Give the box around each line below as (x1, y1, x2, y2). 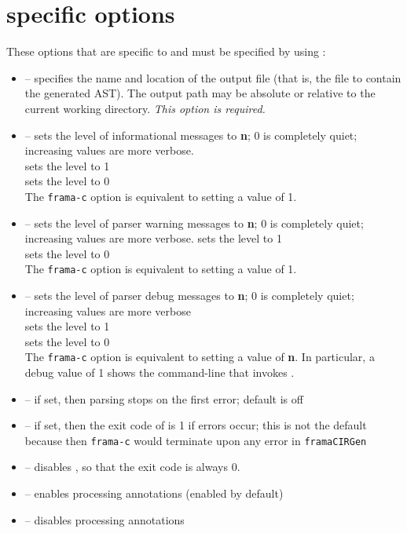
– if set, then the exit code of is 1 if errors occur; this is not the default (24, 417, 367, 433)
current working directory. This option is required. (24, 100, 266, 116)
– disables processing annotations (24, 511, 185, 528)
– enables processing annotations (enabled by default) (24, 485, 284, 502)
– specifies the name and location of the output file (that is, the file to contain (24, 69, 401, 86)
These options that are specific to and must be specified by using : (6, 43, 326, 60)
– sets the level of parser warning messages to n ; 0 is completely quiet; (24, 214, 364, 231)
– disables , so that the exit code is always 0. (24, 458, 240, 475)
